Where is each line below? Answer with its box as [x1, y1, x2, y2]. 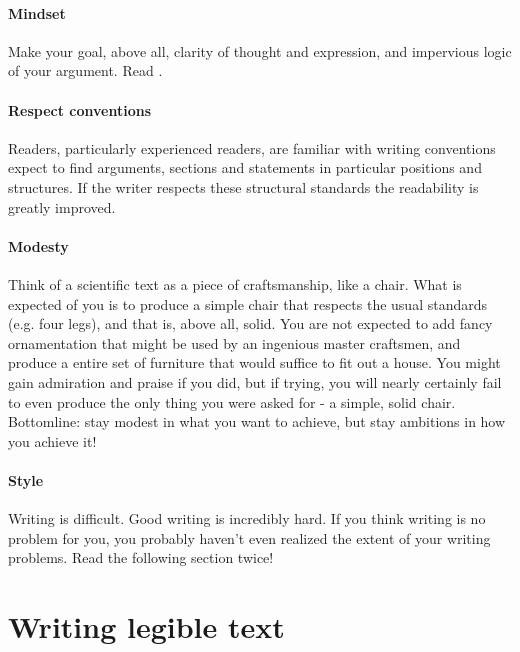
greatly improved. [8, 196, 116, 217]
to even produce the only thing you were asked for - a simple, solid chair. [8, 391, 456, 412]
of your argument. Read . [8, 60, 163, 81]
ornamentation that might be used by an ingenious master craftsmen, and [8, 332, 461, 353]
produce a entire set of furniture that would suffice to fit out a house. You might [8, 352, 501, 373]
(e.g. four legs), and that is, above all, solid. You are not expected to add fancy [8, 313, 493, 334]
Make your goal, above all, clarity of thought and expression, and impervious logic [8, 40, 512, 61]
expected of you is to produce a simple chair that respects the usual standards [8, 293, 488, 314]
